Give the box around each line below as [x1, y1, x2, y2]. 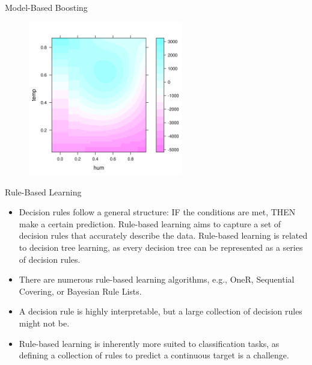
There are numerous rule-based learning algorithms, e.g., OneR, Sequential [19, 273, 295, 286]
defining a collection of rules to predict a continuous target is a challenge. [19, 349, 289, 361]
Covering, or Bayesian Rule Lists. [19, 284, 142, 297]
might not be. [19, 316, 70, 329]
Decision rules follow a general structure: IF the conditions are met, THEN [19, 206, 296, 218]
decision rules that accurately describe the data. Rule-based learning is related [19, 229, 308, 242]
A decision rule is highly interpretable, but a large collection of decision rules [19, 305, 302, 317]
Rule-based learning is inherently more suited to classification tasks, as [19, 337, 280, 349]
